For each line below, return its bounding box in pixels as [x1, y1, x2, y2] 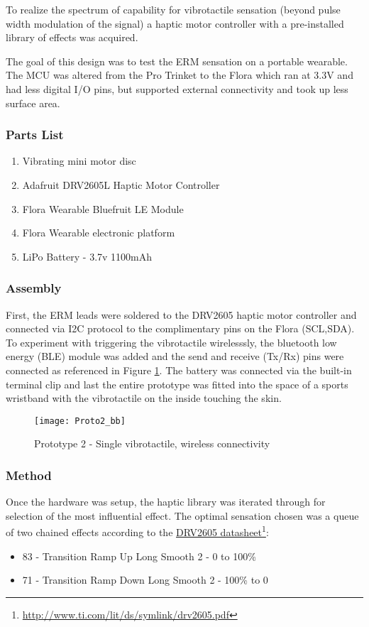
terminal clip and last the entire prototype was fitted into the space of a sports [6, 376, 348, 391]
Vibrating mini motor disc [22, 153, 136, 168]
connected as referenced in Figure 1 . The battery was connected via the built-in [6, 362, 352, 377]
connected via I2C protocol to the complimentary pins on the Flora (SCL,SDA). [6, 321, 355, 336]
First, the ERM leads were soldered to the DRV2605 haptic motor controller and [6, 307, 357, 322]
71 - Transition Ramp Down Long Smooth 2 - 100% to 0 [22, 572, 268, 587]
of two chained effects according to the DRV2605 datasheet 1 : [6, 523, 269, 540]
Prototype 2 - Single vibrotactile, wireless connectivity [34, 436, 270, 451]
